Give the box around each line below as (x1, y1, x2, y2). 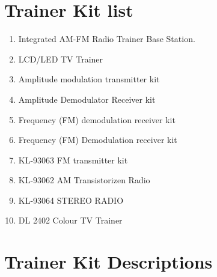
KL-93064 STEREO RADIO (18, 193, 124, 206)
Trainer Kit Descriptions (4, 249, 213, 274)
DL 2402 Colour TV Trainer (18, 214, 123, 227)
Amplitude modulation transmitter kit (18, 73, 160, 85)
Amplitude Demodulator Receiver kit (18, 93, 156, 105)
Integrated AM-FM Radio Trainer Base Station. (18, 32, 195, 45)
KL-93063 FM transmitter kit (18, 153, 128, 166)
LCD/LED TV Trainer (18, 52, 103, 65)
